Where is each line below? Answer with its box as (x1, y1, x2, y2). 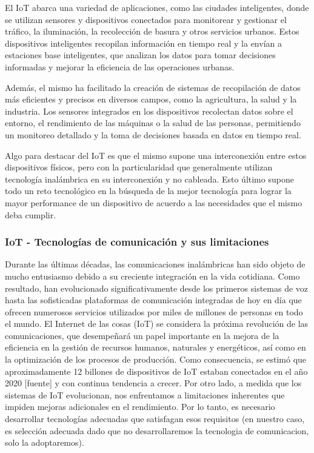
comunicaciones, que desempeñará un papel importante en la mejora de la (5, 329, 279, 341)
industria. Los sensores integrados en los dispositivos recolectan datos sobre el (5, 104, 293, 117)
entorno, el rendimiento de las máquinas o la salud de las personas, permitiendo (5, 116, 301, 129)
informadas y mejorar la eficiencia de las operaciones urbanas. (5, 60, 235, 73)
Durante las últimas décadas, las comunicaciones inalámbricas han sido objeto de (5, 258, 306, 270)
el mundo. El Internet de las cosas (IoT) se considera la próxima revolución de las (5, 317, 309, 330)
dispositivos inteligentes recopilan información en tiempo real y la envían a (5, 36, 282, 49)
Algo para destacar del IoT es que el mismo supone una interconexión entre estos (5, 149, 307, 161)
